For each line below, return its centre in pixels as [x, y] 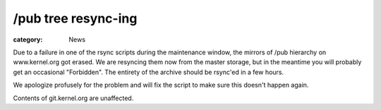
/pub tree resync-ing [75, 18]
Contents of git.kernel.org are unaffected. [73, 98]
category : [28, 39]
